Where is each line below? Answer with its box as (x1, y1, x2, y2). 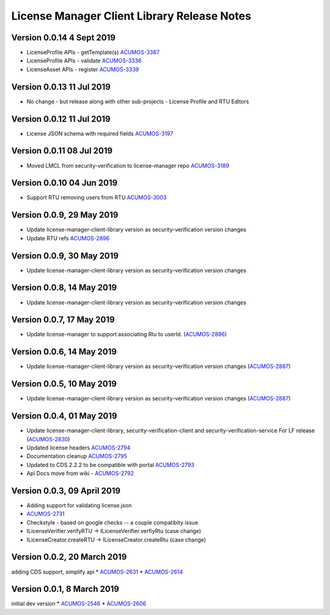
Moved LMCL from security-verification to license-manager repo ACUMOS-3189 (26, 162, 229, 169)
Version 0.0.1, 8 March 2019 (11, 584, 119, 594)
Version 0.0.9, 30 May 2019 (11, 251, 119, 261)
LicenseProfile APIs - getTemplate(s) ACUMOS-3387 (26, 49, 160, 56)
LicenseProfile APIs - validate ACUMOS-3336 (26, 57, 142, 64)
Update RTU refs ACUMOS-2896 (26, 234, 110, 241)
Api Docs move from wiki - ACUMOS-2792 (26, 470, 134, 477)
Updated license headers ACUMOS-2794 (26, 444, 131, 451)
